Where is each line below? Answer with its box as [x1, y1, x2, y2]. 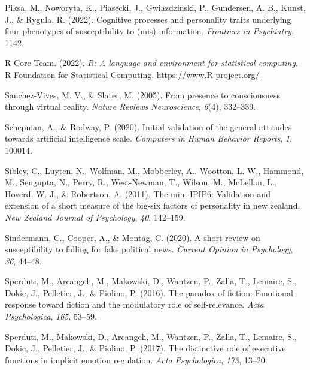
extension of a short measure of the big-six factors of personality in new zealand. [5, 199, 300, 212]
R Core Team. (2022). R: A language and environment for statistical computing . [5, 56, 298, 69]
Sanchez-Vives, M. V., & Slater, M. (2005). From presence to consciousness [5, 88, 281, 101]
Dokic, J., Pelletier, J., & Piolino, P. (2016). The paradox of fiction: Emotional [5, 286, 293, 299]
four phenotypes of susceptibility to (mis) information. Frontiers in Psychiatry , [5, 25, 294, 37]
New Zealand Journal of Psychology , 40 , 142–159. [5, 210, 186, 223]
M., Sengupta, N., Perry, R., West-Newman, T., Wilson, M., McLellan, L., [5, 176, 277, 188]
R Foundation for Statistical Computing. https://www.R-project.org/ [5, 68, 260, 80]
